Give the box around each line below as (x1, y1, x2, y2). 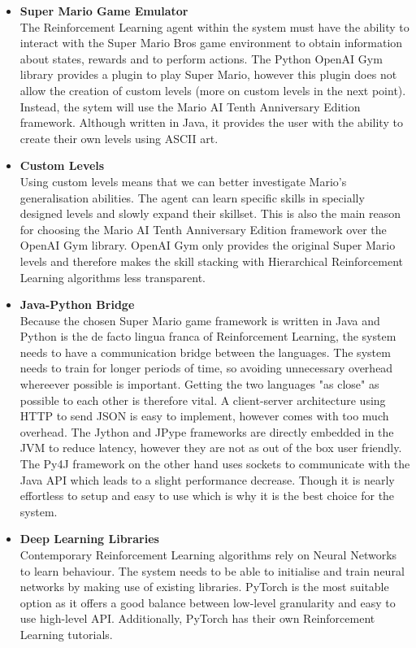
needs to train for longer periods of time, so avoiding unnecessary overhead (19, 359, 393, 376)
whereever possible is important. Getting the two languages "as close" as (19, 376, 379, 393)
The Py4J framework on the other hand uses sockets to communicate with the (19, 455, 410, 472)
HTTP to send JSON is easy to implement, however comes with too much (19, 407, 389, 424)
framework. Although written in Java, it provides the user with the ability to (19, 114, 403, 131)
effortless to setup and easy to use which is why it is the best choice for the (19, 487, 395, 504)
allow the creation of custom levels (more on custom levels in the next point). (19, 81, 406, 98)
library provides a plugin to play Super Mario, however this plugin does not (19, 66, 397, 83)
